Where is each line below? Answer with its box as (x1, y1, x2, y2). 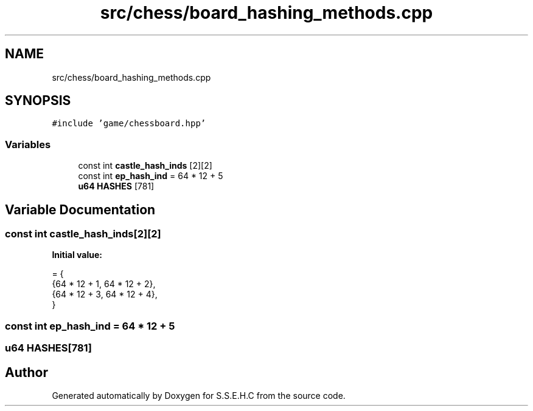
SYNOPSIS (5, 93, 71, 109)
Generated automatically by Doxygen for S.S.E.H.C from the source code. (52, 390, 346, 401)
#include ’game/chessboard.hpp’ (52, 118, 206, 129)
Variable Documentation (5, 202, 156, 217)
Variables (5, 138, 51, 151)
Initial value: (52, 250, 102, 260)
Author (5, 364, 48, 380)
